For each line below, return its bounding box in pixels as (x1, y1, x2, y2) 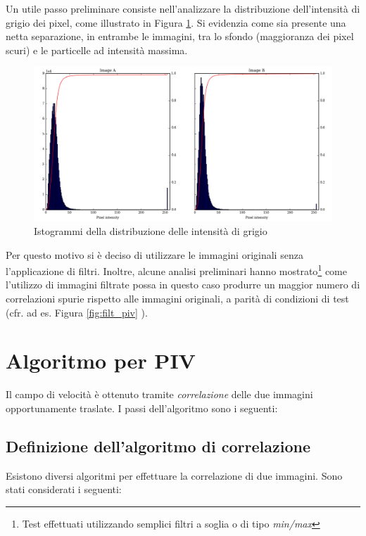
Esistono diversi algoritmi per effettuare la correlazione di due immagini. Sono (6, 468, 343, 483)
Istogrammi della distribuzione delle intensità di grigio (34, 224, 267, 238)
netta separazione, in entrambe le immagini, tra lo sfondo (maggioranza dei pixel (6, 29, 354, 44)
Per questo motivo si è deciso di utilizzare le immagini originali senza (6, 247, 303, 262)
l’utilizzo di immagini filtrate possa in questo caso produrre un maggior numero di (6, 277, 360, 292)
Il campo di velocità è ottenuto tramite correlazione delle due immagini (6, 387, 313, 402)
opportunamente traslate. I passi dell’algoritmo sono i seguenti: (6, 400, 278, 415)
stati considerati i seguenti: (6, 482, 122, 497)
